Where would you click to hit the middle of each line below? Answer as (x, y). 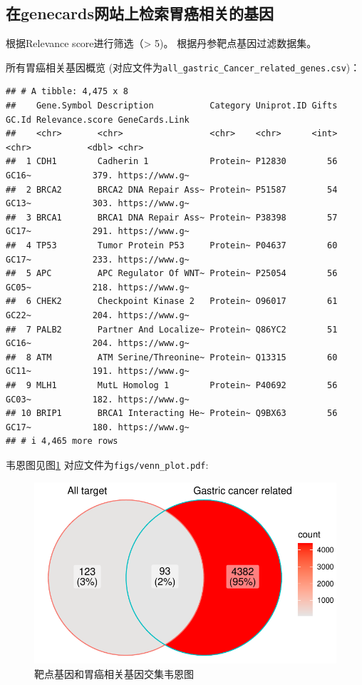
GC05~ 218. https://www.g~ (98, 287)
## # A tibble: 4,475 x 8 (67, 92)
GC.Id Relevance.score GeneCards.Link (98, 120)
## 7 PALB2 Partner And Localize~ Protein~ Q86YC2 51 (172, 329)
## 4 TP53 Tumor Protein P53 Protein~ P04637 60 (172, 245)
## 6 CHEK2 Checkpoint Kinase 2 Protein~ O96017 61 (172, 301)
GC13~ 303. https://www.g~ (98, 204)
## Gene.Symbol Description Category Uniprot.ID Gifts (172, 106)
